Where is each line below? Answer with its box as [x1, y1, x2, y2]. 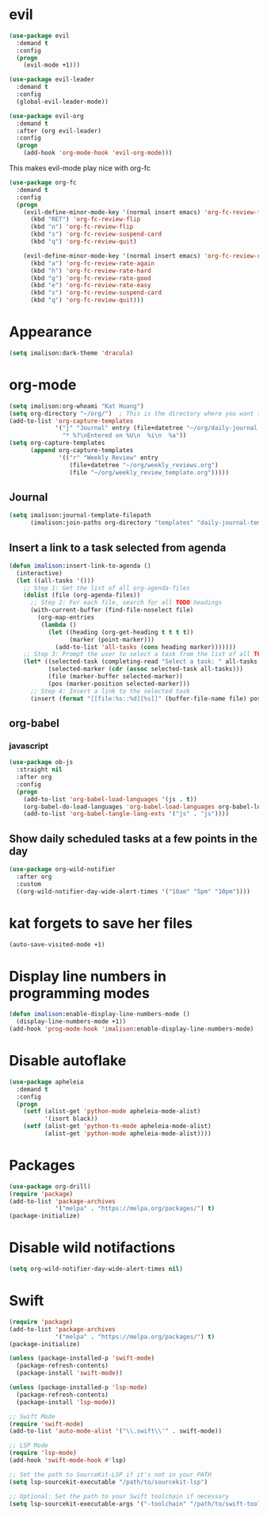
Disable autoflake [9, 1052, 127, 1070]
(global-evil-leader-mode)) [16, 98, 109, 106]
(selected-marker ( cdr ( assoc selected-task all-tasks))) [48, 665, 244, 674]
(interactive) [16, 569, 63, 577]
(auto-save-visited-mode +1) [9, 940, 105, 949]
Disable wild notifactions [9, 1239, 176, 1257]
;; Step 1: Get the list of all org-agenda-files [23, 584, 191, 592]
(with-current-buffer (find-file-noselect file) [29, 606, 194, 614]
